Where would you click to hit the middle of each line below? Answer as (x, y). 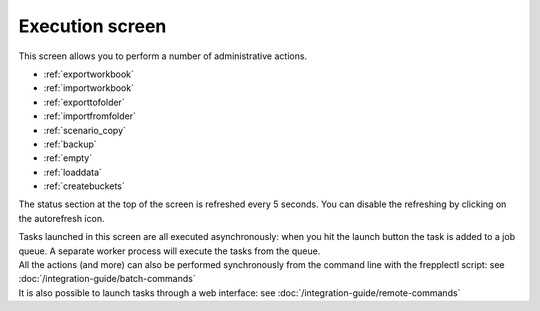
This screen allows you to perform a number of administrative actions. (163, 56)
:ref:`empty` (68, 158)
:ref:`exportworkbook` (89, 74)
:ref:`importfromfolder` (90, 116)
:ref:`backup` (70, 144)
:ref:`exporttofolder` (84, 102)
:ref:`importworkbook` (89, 88)
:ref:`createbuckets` (84, 186)
